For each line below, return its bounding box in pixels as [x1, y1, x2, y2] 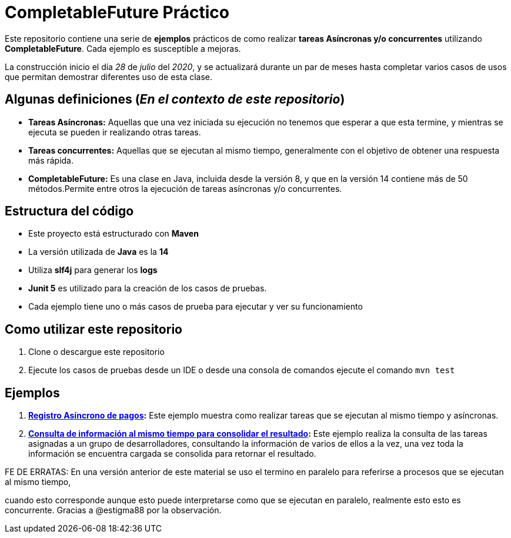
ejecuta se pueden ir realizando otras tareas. [28, 127, 201, 137]
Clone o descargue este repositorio [28, 347, 165, 357]
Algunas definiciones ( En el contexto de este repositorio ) [5, 92, 345, 107]
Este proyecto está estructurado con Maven [28, 228, 199, 239]
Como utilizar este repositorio [5, 321, 182, 337]
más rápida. [28, 155, 74, 165]
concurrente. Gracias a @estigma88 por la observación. [5, 505, 222, 516]
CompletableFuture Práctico [5, 2, 229, 22]
